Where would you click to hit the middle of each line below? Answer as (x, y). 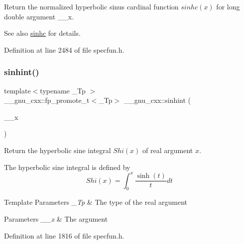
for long (228, 6)
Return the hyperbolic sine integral (58, 150)
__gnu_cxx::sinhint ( (157, 100)
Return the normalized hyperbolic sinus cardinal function (91, 6)
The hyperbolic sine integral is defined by (67, 167)
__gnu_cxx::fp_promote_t (47, 100)
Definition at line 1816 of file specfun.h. (64, 235)
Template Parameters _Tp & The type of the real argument (96, 202)
